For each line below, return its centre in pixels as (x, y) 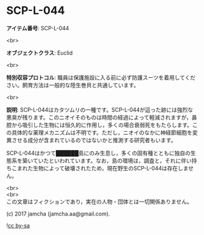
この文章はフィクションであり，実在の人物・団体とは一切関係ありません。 (100, 202)
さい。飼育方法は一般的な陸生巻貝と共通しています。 (73, 85)
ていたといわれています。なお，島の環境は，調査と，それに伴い (112, 160)
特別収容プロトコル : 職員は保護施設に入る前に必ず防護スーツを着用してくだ (101, 77)
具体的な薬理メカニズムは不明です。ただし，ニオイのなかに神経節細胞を (102, 132)
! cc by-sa (18, 225)
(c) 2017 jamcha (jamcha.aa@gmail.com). (58, 214)
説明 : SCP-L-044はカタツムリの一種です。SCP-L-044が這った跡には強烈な (100, 109)
